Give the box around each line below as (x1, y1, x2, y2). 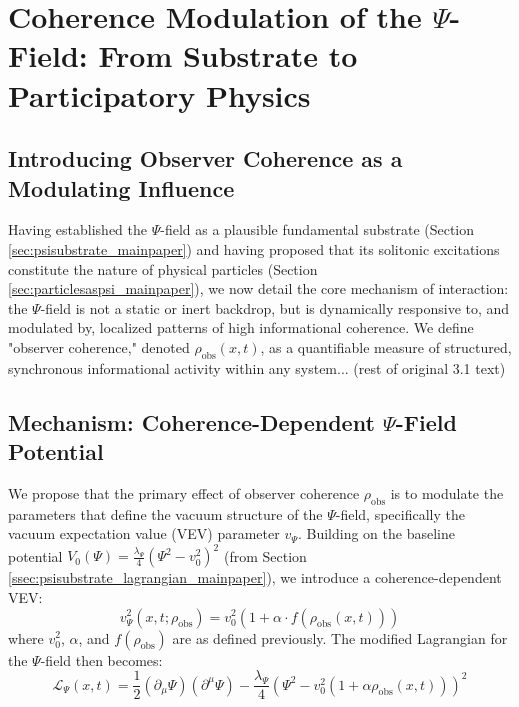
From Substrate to (98, 35, 358, 76)
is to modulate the (390, 482, 504, 503)
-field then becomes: (40, 649, 163, 670)
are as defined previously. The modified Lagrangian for (172, 627, 508, 648)
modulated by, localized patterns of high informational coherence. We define (8, 317, 474, 338)
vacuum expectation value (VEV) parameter (8, 523, 280, 544)
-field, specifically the (335, 503, 465, 524)
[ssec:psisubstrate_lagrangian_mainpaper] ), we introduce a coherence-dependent (8, 567, 502, 588)
